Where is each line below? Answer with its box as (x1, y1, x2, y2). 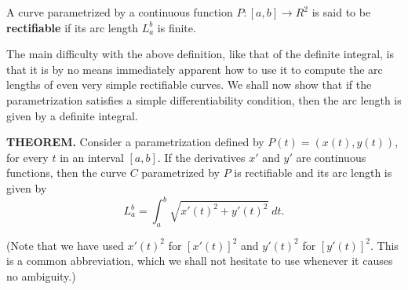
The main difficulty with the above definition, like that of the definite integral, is (6, 46, 395, 62)
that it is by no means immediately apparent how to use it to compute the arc (6, 61, 383, 77)
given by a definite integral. (6, 107, 138, 123)
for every (6, 149, 49, 165)
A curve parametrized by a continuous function (6, 4, 233, 20)
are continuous (296, 149, 366, 165)
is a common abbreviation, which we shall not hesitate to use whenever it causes (6, 252, 393, 269)
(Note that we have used (6, 237, 124, 253)
